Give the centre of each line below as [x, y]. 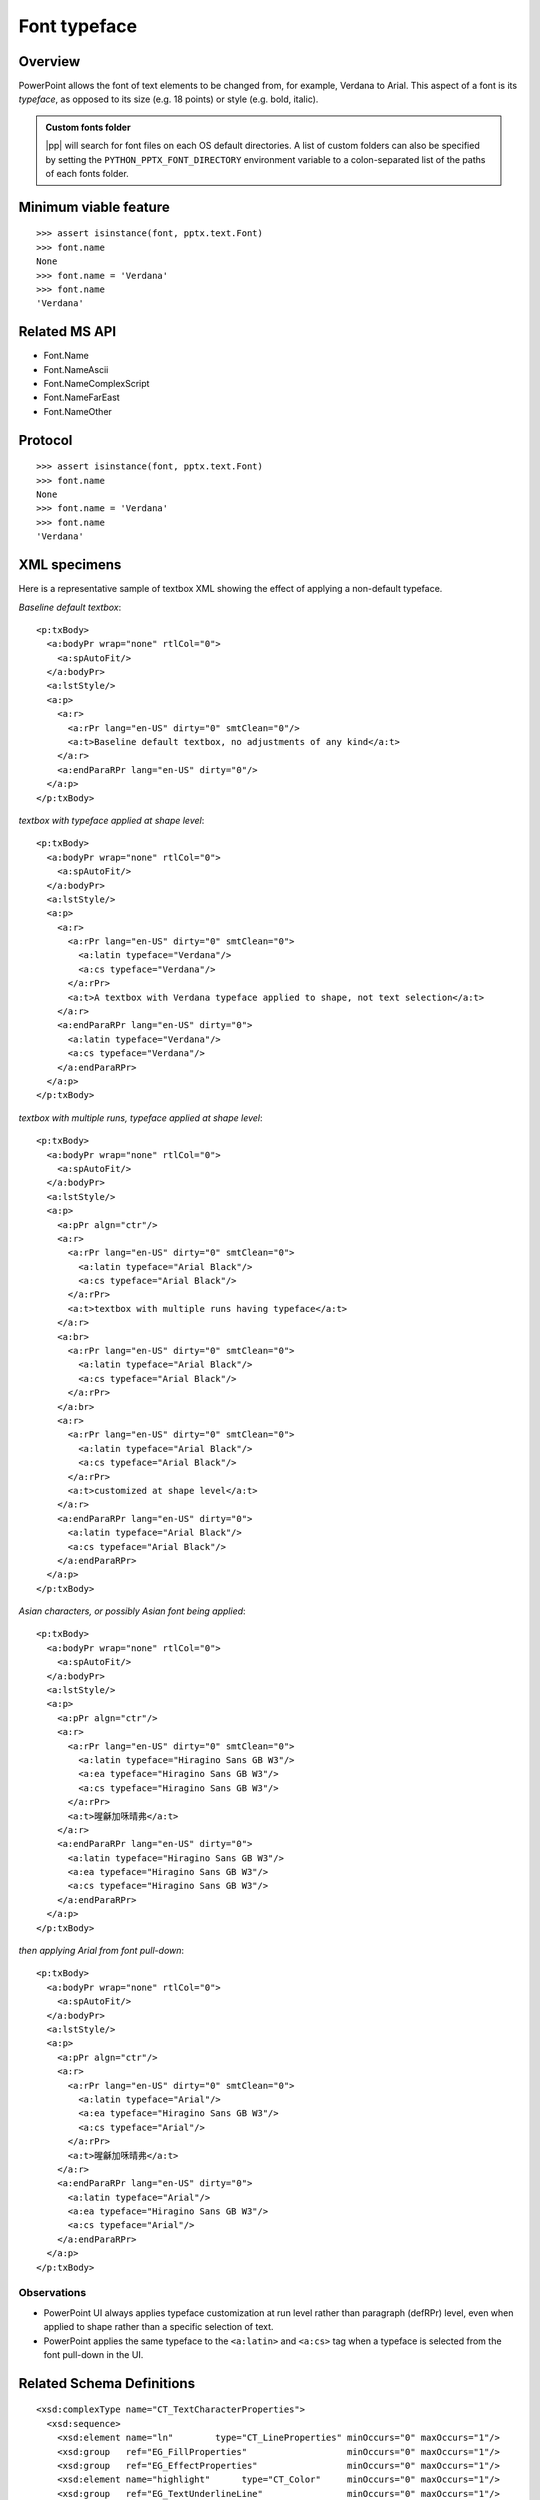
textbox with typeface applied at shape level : [111, 820]
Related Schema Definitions [106, 2383]
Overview [49, 61]
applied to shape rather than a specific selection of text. [158, 2327]
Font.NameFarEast [81, 397]
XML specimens [70, 565]
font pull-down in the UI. [93, 2354]
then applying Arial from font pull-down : [101, 1951]
